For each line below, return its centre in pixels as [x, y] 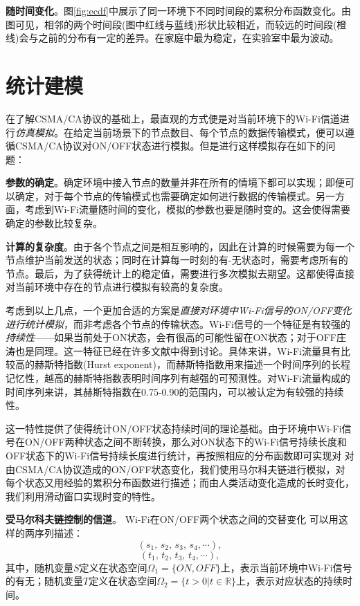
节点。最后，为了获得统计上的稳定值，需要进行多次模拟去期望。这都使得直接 [180, 273]
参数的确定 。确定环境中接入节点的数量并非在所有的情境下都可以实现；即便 [175, 182]
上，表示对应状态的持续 [290, 581]
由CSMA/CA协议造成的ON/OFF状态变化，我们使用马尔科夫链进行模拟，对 [175, 469]
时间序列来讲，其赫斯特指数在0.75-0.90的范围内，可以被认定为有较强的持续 [175, 391]
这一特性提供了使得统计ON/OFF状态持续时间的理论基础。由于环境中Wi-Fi [174, 428]
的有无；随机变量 [44, 581]
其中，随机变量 [39, 567]
